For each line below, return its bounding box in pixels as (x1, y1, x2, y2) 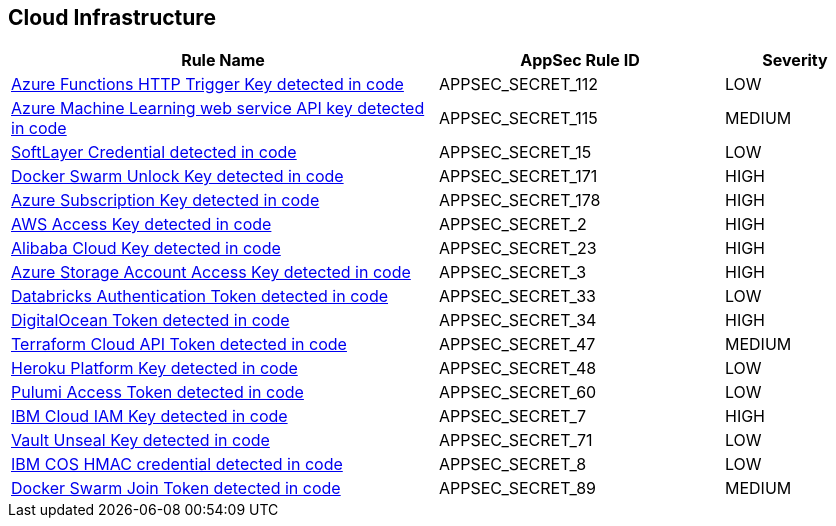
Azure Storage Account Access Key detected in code (11, 262, 411, 283)
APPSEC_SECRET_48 (439, 358, 597, 379)
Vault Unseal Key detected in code (11, 430, 270, 451)
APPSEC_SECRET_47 (439, 334, 596, 355)
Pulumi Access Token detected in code (11, 382, 304, 403)
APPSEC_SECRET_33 (439, 286, 596, 307)
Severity (762, 50, 828, 71)
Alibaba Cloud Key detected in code (11, 238, 281, 259)
